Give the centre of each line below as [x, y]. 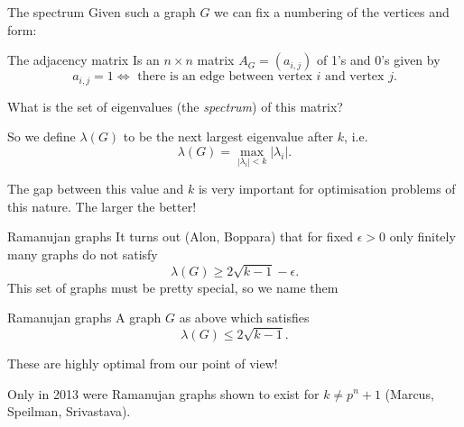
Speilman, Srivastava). [69, 411]
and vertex [355, 77]
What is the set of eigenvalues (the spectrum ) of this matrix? [175, 106]
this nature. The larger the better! [102, 206]
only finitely [422, 236]
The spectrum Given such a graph [102, 12]
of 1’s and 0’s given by [378, 60]
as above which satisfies [244, 318]
